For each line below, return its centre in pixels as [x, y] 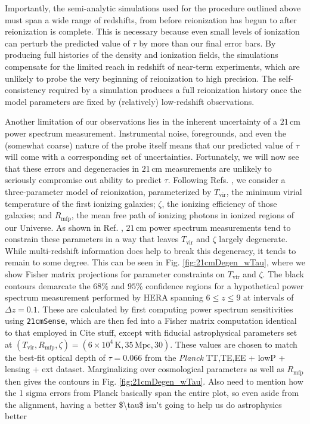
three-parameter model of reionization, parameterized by [108, 191]
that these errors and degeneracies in [72, 168]
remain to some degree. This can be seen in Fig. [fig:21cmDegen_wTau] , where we [155, 262]
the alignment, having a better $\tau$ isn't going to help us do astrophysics [143, 404]
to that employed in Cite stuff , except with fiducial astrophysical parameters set [151, 332]
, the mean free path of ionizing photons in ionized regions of [182, 215]
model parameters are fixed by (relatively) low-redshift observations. [130, 101]
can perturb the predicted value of [67, 43]
